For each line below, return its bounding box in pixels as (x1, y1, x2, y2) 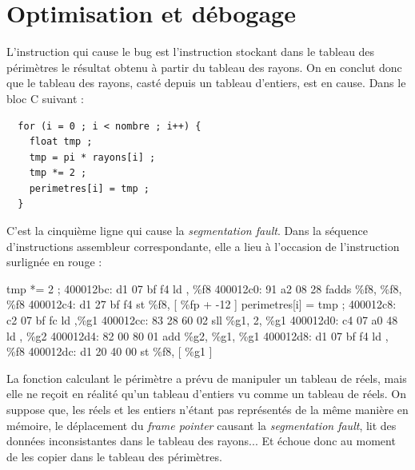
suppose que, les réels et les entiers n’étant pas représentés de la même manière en (6, 401, 409, 417)
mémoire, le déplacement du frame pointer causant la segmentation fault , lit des (6, 416, 397, 433)
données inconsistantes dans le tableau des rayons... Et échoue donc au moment (6, 432, 396, 449)
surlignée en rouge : (6, 253, 102, 270)
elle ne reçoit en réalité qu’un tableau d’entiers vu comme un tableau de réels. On (6, 385, 407, 402)
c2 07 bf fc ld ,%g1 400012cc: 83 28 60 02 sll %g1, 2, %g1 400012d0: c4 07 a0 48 (6, 312, 398, 329)
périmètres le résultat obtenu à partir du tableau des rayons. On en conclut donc (6, 58, 402, 75)
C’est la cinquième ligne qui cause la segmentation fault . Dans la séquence (6, 222, 368, 239)
